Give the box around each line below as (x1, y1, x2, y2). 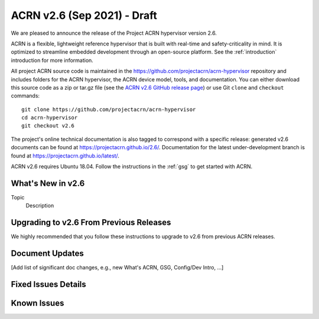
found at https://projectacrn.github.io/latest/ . (11, 152, 119, 159)
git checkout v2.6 (21, 123, 75, 129)
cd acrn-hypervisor (21, 114, 78, 121)
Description (25, 202, 54, 209)
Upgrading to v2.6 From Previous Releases (11, 218, 171, 228)
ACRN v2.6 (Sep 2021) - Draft (11, 9, 158, 22)
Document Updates (11, 248, 84, 259)
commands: (11, 92, 40, 100)
